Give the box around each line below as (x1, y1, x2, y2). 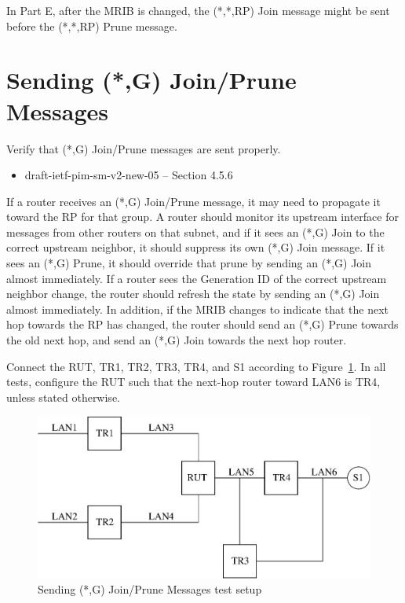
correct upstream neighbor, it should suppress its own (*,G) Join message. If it (6, 239, 385, 256)
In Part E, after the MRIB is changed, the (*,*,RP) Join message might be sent (6, 2, 390, 18)
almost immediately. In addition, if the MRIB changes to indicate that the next (6, 300, 389, 317)
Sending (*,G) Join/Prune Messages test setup (38, 581, 262, 597)
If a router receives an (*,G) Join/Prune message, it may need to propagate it (6, 193, 381, 209)
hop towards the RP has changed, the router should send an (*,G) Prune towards (6, 316, 399, 333)
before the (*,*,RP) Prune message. (6, 17, 177, 34)
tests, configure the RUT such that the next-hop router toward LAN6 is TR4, (6, 373, 381, 390)
